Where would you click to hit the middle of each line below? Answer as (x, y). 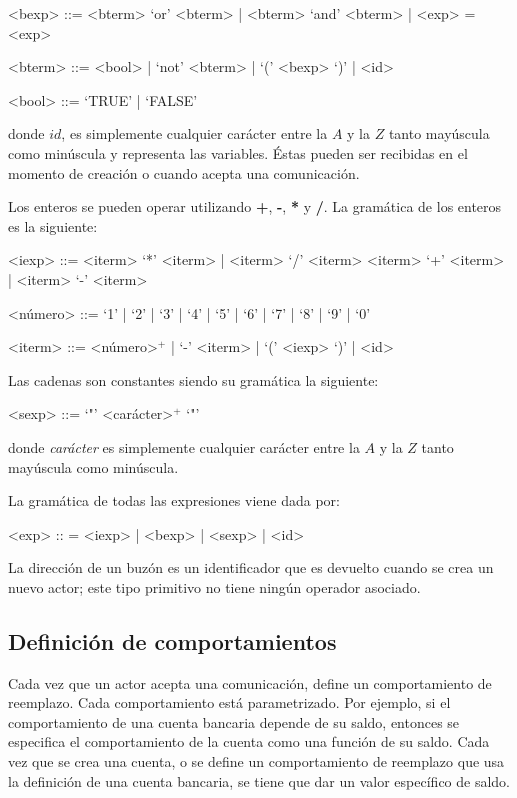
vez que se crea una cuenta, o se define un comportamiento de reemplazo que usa (256, 761)
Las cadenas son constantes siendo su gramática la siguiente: (193, 379)
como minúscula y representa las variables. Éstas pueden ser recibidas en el (238, 152)
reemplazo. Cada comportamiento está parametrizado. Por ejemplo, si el (229, 702)
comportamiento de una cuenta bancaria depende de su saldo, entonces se (234, 721)
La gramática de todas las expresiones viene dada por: (174, 500)
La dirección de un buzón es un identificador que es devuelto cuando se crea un (251, 567)
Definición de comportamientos (172, 640)
